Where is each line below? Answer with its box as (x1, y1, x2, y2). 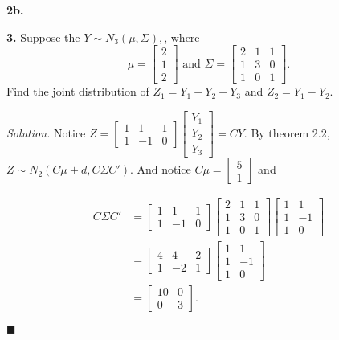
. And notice (129, 161, 191, 178)
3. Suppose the (6, 28, 80, 45)
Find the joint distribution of (6, 83, 149, 100)
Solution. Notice (6, 124, 86, 141)
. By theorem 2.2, (243, 124, 330, 141)
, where (164, 28, 200, 45)
